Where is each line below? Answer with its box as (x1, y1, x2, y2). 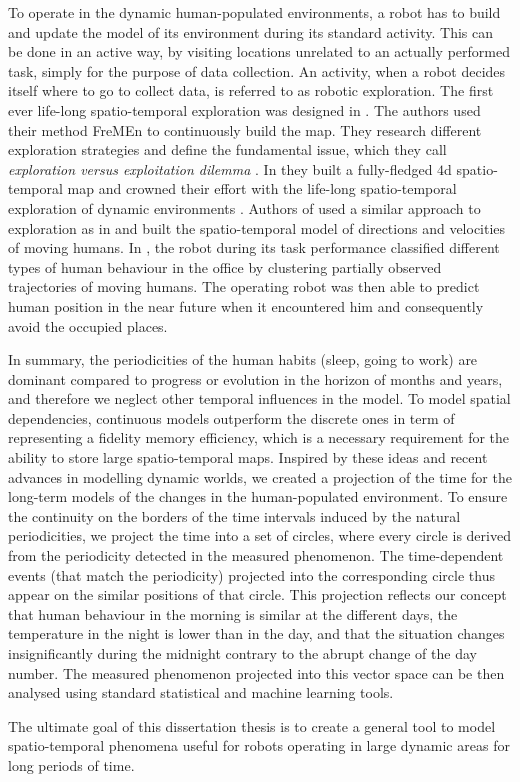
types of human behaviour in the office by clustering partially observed (8, 256, 442, 277)
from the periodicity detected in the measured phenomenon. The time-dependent (8, 545, 504, 566)
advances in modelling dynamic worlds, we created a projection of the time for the (8, 466, 512, 487)
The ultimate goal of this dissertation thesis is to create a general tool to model (8, 715, 496, 736)
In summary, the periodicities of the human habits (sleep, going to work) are (8, 349, 478, 370)
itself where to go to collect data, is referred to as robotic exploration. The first (8, 80, 494, 101)
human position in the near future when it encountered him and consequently (8, 295, 484, 316)
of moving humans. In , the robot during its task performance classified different (8, 237, 500, 258)
